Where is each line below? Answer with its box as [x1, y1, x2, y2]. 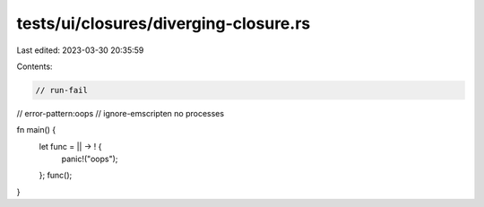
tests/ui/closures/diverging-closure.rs [16, 13, 311, 33]
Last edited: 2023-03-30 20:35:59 [16, 45, 144, 56]
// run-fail [35, 85, 89, 95]
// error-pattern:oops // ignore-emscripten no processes [16, 108, 224, 118]
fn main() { [16, 125, 56, 135]
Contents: [16, 61, 53, 72]
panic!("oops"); [61, 153, 118, 165]
